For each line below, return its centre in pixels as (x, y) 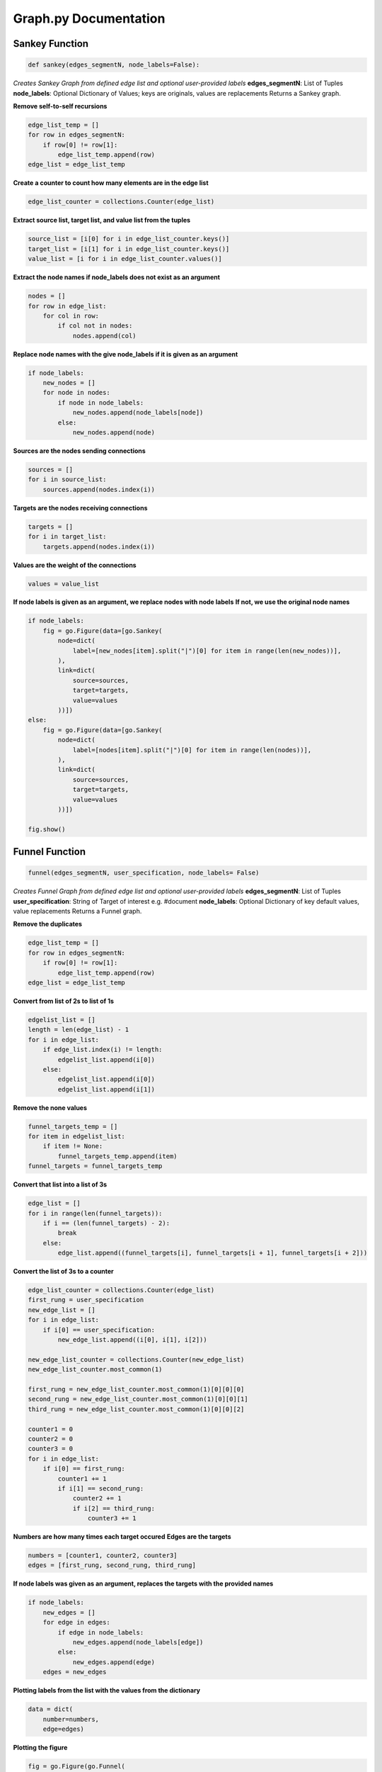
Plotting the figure (40, 1747)
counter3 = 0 (51, 1449)
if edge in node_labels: (101, 1632)
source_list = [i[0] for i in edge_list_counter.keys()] (129, 239)
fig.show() (47, 829)
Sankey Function (51, 44)
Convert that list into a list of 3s (60, 1184)
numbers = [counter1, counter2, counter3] (103, 1555)
